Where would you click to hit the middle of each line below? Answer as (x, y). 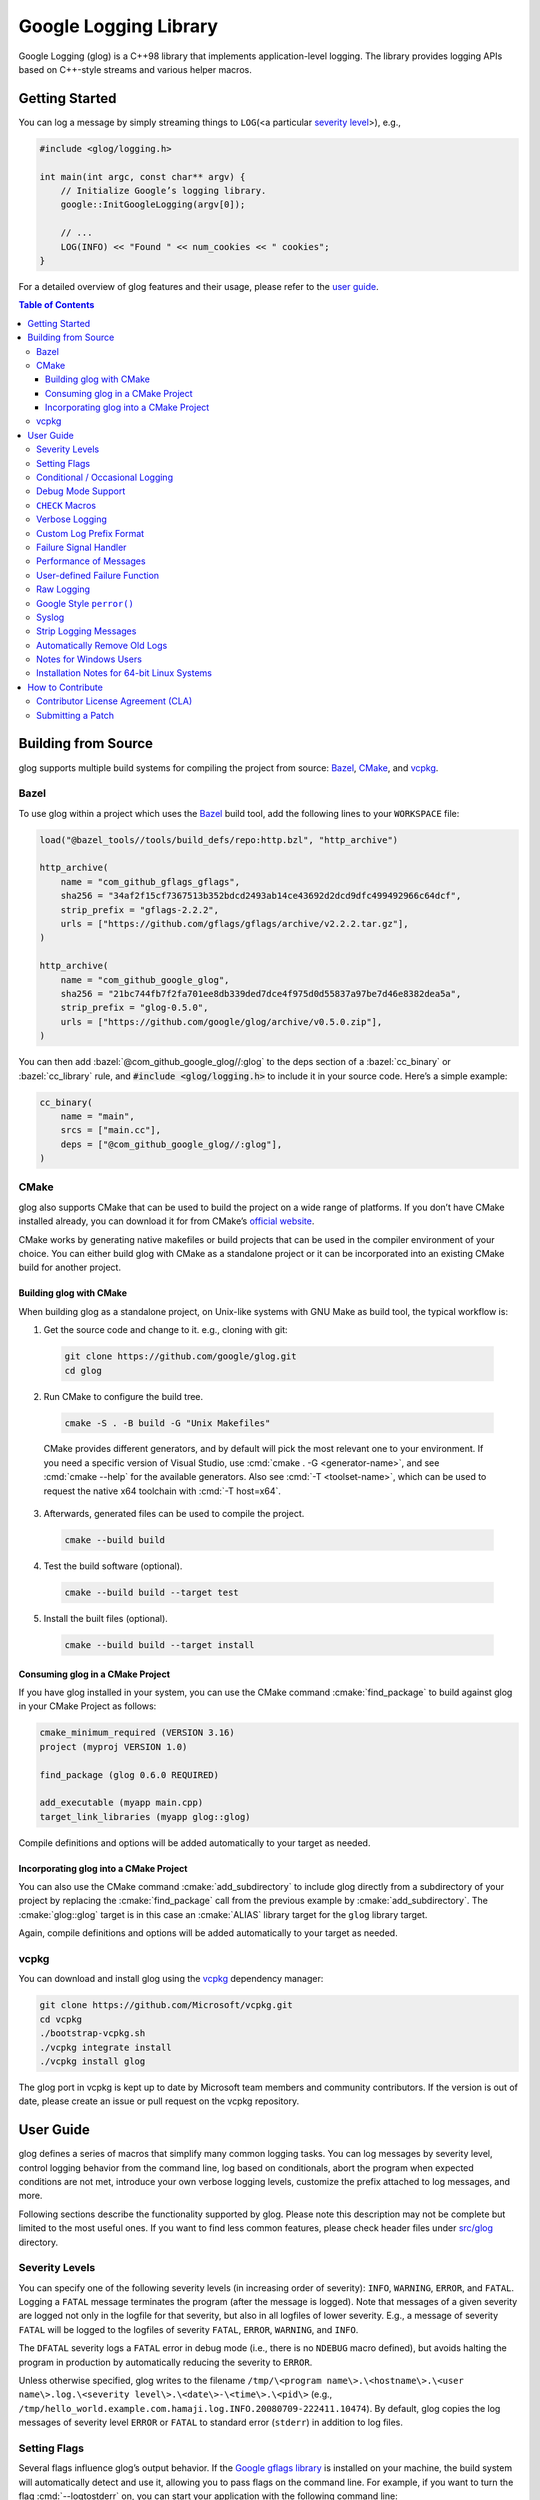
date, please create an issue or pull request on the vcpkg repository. (159, 2101)
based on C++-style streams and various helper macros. (135, 69)
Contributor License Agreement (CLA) (114, 701)
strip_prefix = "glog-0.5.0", (134, 1008)
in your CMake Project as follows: (87, 1706)
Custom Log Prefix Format (90, 533)
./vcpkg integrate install (105, 2047)
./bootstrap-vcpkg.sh (92, 2033)
